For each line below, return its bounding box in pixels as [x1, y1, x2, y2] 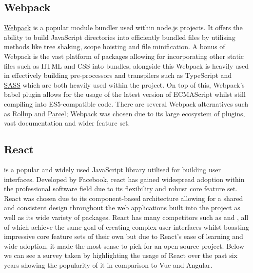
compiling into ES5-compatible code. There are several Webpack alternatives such [4, 98, 249, 109]
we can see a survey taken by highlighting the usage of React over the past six [4, 250, 237, 260]
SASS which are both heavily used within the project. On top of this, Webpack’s [4, 79, 245, 90]
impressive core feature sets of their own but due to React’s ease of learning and [4, 231, 243, 241]
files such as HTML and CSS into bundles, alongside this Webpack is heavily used [4, 60, 249, 71]
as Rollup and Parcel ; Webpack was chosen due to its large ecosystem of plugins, [4, 108, 245, 118]
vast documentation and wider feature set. [4, 118, 130, 128]
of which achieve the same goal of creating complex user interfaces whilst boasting [4, 221, 249, 232]
